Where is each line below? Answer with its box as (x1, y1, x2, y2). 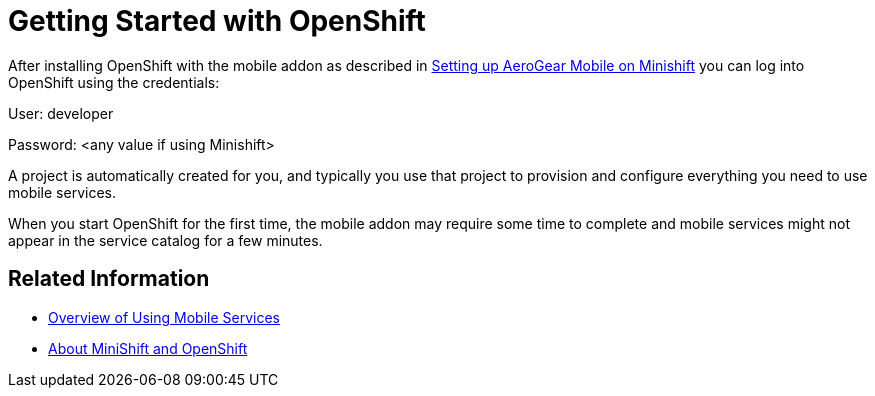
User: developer (8, 104, 114, 122)
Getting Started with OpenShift (8, 4, 426, 38)
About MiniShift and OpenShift (48, 339, 248, 357)
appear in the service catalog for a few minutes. (8, 231, 323, 249)
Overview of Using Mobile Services (48, 308, 280, 326)
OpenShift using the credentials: (8, 73, 220, 91)
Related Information (8, 266, 210, 292)
